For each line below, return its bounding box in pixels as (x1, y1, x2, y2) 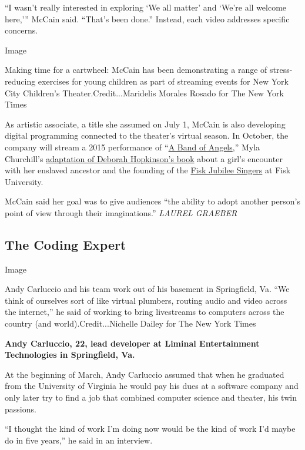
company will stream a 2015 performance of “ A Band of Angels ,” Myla (5, 140, 260, 153)
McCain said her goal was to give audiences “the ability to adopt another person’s (5, 195, 300, 207)
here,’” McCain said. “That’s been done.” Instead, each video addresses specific (5, 12, 290, 25)
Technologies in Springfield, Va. (5, 348, 135, 361)
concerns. (5, 24, 38, 36)
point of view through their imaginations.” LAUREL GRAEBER (5, 206, 237, 219)
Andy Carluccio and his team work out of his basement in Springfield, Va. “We (5, 283, 290, 295)
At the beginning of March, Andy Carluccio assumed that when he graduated (5, 368, 284, 380)
